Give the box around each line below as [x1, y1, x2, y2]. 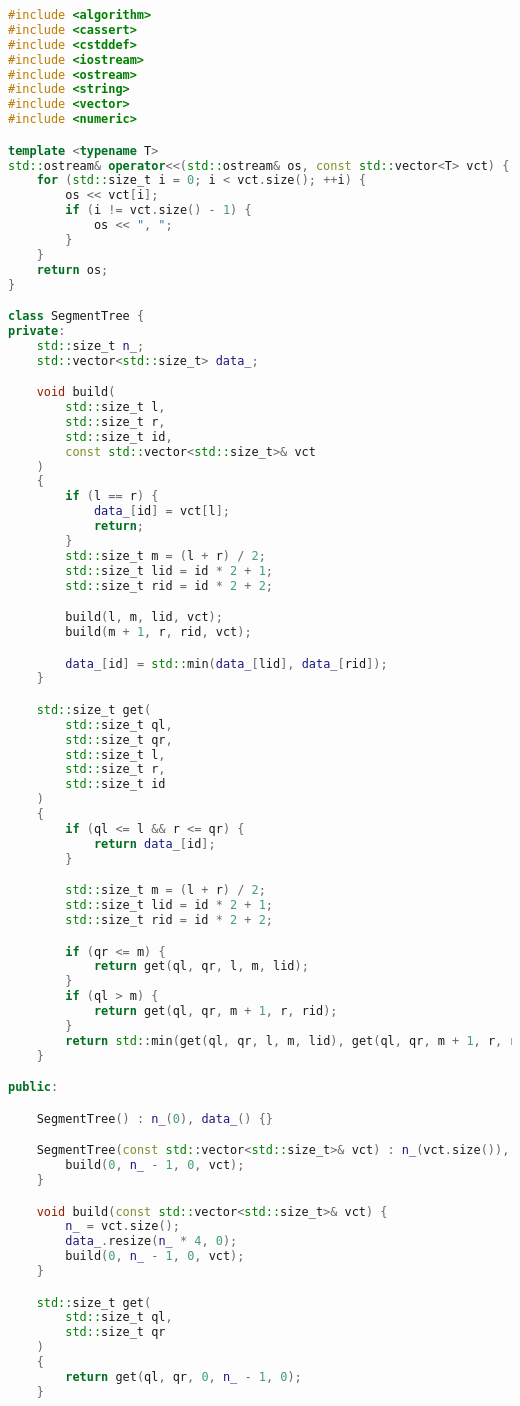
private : [8, 323, 66, 338]
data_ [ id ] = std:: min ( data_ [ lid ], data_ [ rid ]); [65, 656, 388, 671]
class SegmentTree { [8, 309, 145, 324]
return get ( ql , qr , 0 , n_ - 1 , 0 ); [65, 1369, 302, 1384]
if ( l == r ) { [65, 489, 159, 504]
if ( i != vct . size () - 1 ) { [65, 203, 252, 218]
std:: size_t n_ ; [36, 338, 145, 353]
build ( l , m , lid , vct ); [65, 610, 223, 625]
